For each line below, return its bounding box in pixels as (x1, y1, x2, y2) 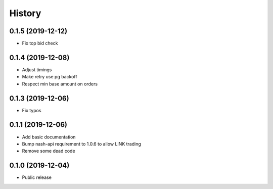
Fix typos (22, 107, 41, 113)
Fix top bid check (22, 40, 58, 46)
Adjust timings (22, 66, 52, 73)
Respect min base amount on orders (22, 81, 98, 87)
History (9, 8, 41, 19)
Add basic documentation (22, 134, 76, 140)
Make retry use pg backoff (22, 74, 78, 80)
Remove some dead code (22, 148, 75, 154)
